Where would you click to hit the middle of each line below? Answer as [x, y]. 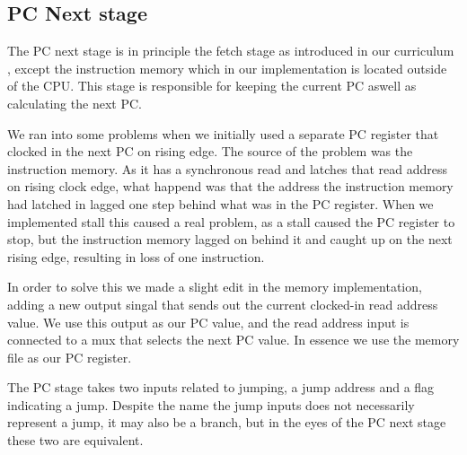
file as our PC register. [70, 357]
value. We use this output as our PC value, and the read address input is [208, 322]
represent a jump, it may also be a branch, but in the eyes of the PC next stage [227, 422]
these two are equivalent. [75, 440]
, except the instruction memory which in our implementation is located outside [227, 68]
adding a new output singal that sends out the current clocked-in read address [223, 304]
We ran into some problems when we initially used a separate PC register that [223, 133]
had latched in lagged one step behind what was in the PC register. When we [220, 203]
